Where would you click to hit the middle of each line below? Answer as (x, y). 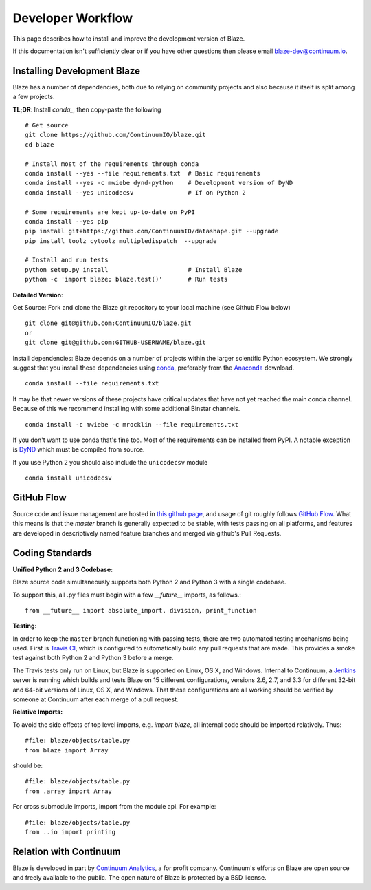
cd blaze (40, 144)
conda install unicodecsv (69, 478)
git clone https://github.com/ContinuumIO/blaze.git (115, 135)
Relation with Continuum (67, 851)
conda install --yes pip (67, 221)
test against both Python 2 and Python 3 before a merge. (93, 658)
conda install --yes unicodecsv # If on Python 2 (136, 192)
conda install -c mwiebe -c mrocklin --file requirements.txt (132, 424)
